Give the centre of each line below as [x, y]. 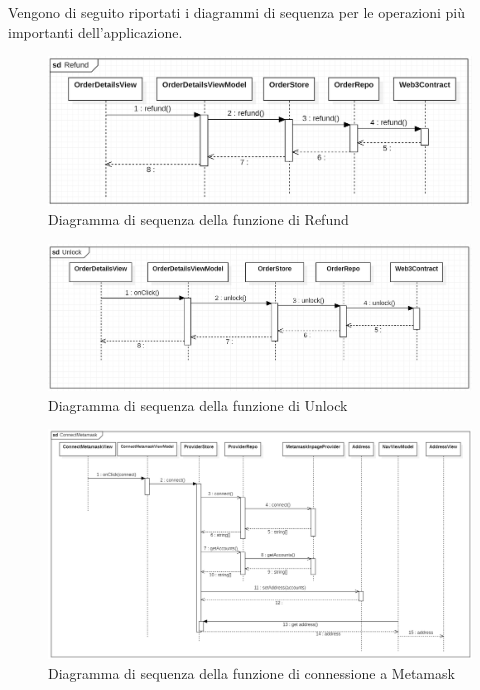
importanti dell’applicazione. [95, 31]
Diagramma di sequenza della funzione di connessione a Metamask [251, 672]
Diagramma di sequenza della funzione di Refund [198, 219]
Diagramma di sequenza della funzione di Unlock [198, 404]
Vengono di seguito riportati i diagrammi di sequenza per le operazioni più [236, 12]
